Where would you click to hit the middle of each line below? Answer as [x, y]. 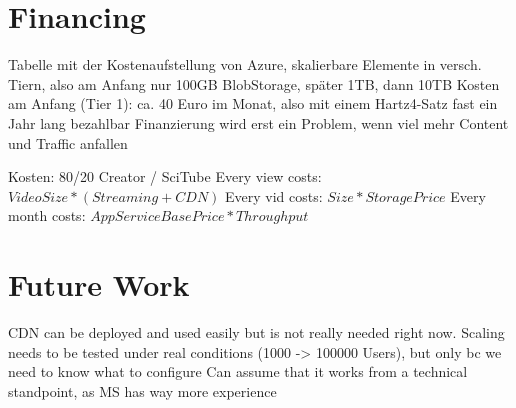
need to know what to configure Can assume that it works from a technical [238, 371]
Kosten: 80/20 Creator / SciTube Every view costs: [165, 176]
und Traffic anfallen [68, 142]
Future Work [99, 284]
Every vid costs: [274, 195]
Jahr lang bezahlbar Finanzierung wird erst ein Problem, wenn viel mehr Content [258, 122]
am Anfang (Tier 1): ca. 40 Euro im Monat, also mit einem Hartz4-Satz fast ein [253, 103]
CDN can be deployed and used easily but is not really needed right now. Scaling [256, 332]
